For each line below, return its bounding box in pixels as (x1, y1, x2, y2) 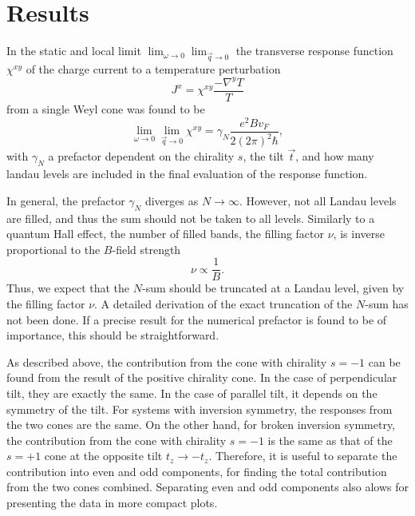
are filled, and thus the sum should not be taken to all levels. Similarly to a (6, 209, 375, 226)
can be (368, 353, 401, 370)
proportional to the (6, 240, 101, 257)
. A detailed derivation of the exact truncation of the (94, 295, 353, 312)
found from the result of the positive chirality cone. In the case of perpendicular (6, 369, 397, 386)
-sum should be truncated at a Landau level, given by (141, 280, 405, 296)
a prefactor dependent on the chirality (48, 148, 235, 165)
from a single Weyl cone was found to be (6, 101, 205, 117)
